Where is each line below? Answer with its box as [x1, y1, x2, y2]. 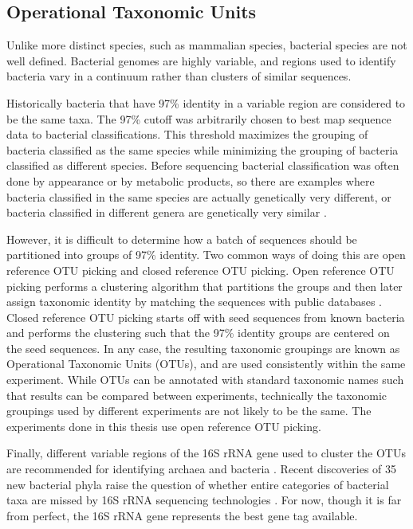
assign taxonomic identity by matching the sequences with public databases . [6, 293, 383, 310]
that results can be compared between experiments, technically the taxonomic [6, 386, 387, 403]
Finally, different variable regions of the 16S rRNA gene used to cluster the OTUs [6, 445, 406, 461]
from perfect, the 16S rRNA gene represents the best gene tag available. [6, 507, 358, 523]
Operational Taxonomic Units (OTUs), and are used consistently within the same [6, 355, 406, 372]
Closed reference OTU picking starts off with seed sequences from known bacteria [6, 308, 405, 325]
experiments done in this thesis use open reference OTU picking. [6, 417, 321, 434]
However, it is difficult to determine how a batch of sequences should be [6, 230, 357, 247]
